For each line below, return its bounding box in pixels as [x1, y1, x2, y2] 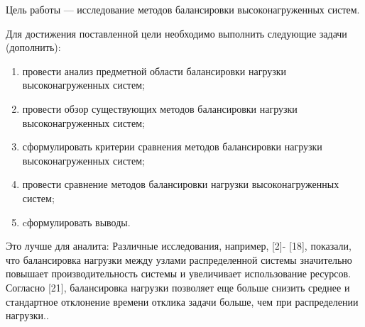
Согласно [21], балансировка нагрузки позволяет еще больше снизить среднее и [6, 279, 350, 294]
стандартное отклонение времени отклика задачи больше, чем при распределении [6, 294, 359, 309]
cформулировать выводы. [22, 214, 131, 229]
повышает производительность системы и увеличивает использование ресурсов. [6, 266, 352, 281]
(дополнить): [6, 40, 61, 55]
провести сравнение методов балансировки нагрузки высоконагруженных [22, 177, 339, 192]
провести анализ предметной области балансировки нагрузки [22, 63, 287, 78]
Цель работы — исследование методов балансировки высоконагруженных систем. [6, 2, 360, 16]
